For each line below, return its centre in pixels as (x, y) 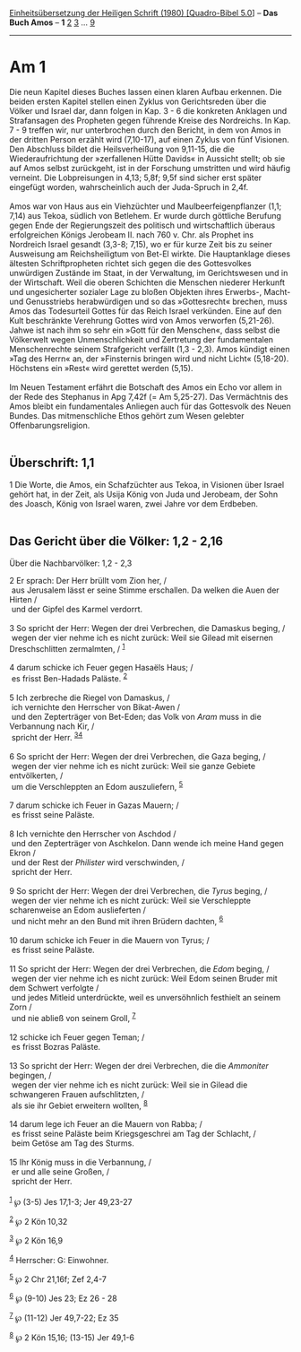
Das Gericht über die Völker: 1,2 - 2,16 (116, 542)
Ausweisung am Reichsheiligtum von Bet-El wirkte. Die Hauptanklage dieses (150, 254)
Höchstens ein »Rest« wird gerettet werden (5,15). (102, 368)
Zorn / (21, 1007)
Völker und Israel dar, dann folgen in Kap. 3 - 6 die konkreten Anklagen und (148, 110)
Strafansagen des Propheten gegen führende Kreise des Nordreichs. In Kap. (150, 120)
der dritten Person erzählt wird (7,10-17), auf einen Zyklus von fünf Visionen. (149, 139)
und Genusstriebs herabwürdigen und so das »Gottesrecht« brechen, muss (149, 301)
